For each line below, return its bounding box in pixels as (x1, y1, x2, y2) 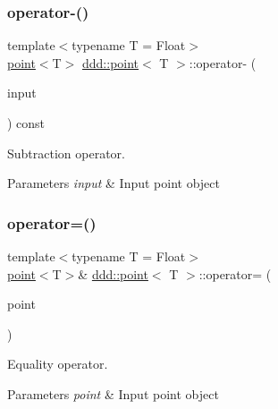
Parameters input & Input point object (7, 174, 220, 192)
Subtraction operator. (7, 143, 125, 162)
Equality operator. (7, 354, 108, 373)
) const (7, 114, 46, 132)
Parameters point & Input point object (7, 384, 219, 403)
